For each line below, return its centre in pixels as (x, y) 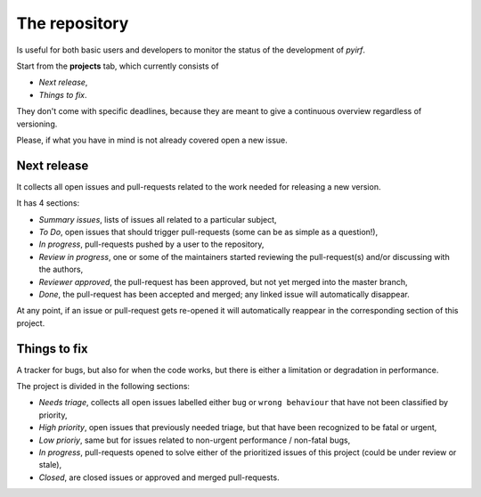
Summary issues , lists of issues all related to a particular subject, (158, 219)
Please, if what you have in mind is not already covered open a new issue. (152, 140)
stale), (50, 465)
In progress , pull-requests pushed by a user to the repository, (151, 244)
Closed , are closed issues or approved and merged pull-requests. (159, 477)
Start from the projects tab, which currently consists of (118, 66)
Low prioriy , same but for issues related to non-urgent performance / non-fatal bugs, (195, 440)
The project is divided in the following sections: (103, 386)
